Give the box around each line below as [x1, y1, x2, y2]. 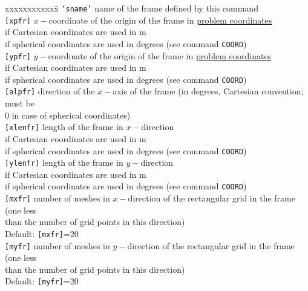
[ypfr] [5, 52, 31, 61]
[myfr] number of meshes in [5, 239, 110, 252]
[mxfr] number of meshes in [5, 192, 110, 204]
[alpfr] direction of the [5, 85, 95, 97]
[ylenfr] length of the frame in [5, 156, 123, 169]
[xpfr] [5, 16, 31, 25]
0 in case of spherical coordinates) [5, 108, 131, 121]
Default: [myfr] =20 [5, 275, 79, 287]
